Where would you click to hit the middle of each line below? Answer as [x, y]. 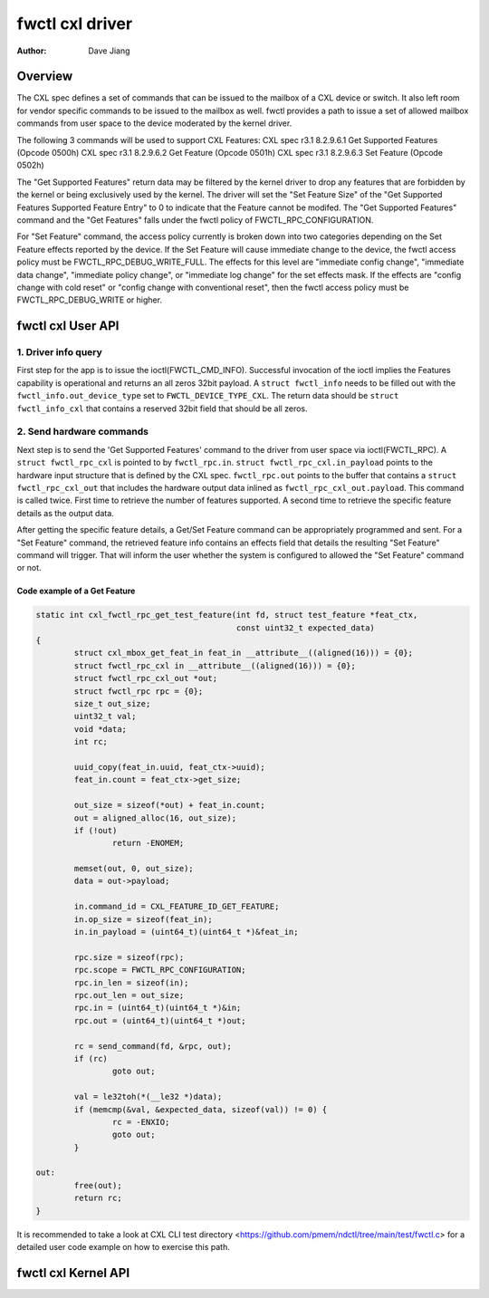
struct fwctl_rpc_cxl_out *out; [145, 678]
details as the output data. [66, 513]
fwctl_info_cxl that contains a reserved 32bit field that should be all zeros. [162, 409]
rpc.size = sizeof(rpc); [129, 957]
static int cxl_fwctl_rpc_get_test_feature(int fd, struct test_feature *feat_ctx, [227, 615]
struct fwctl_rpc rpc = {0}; [139, 691]
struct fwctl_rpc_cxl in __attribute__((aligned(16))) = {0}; [215, 665]
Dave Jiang [109, 51]
